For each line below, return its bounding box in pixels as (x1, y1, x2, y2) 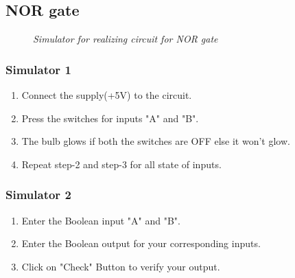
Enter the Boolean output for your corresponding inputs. (21, 236, 261, 251)
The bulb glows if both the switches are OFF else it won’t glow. (21, 134, 290, 148)
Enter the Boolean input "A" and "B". (21, 213, 180, 227)
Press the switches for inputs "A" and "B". (21, 111, 199, 125)
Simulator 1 (5, 60, 71, 78)
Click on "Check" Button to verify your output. (21, 259, 220, 273)
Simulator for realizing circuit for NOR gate (33, 32, 218, 46)
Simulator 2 (5, 186, 71, 203)
